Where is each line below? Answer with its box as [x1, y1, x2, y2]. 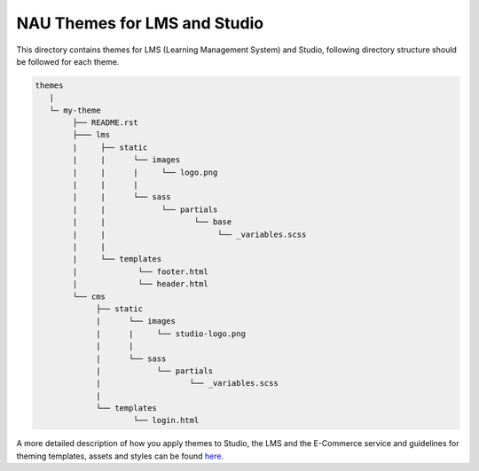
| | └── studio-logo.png [96, 328, 246, 339]
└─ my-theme [49, 105, 101, 115]
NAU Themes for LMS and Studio [16, 13, 264, 33]
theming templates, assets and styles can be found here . [16, 451, 224, 461]
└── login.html [133, 415, 200, 426]
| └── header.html [72, 279, 208, 289]
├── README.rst [72, 118, 139, 128]
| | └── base [72, 217, 232, 227]
